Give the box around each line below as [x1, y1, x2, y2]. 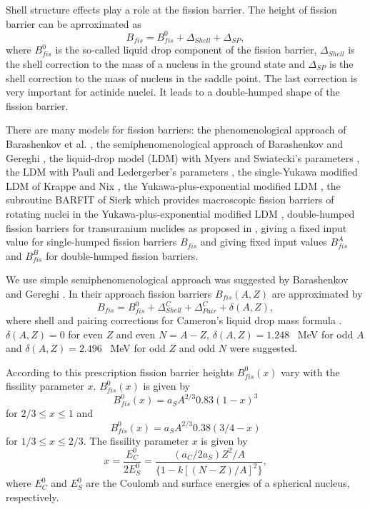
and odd [179, 341, 215, 356]
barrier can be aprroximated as [6, 16, 141, 31]
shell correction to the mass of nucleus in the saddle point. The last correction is [6, 70, 358, 85]
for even [68, 326, 103, 341]
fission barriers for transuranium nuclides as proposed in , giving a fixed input [6, 220, 347, 235]
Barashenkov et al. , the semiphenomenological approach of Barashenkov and [6, 136, 344, 151]
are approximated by [271, 286, 363, 301]
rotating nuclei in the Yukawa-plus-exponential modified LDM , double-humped [6, 206, 355, 221]
